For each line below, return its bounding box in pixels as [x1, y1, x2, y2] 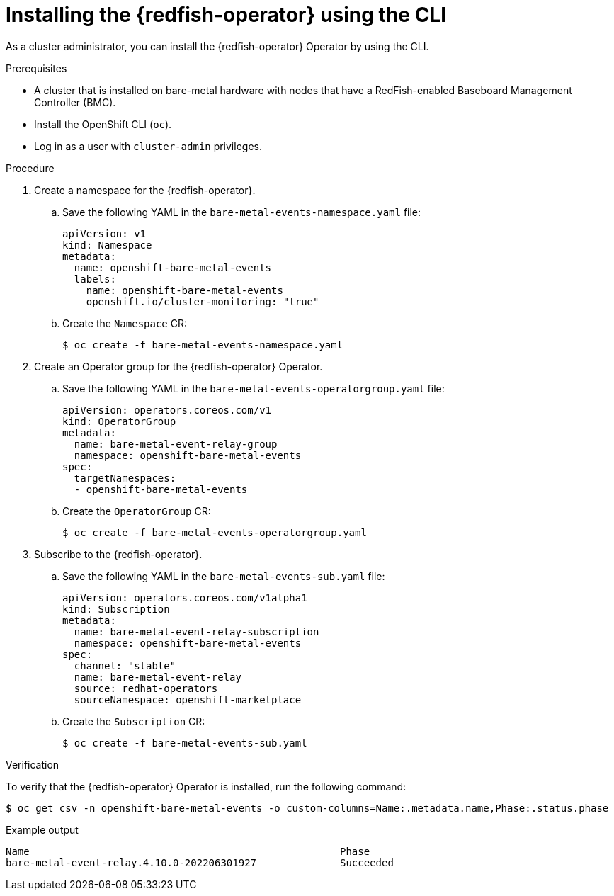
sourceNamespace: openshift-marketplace [74, 693, 302, 705]
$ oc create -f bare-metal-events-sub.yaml [62, 737, 307, 749]
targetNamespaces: [74, 472, 176, 484]
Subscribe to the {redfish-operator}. [34, 548, 203, 560]
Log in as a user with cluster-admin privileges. [34, 140, 262, 152]
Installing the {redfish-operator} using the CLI [6, 3, 447, 27]
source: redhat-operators [74, 682, 218, 694]
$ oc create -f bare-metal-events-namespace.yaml [62, 339, 343, 351]
